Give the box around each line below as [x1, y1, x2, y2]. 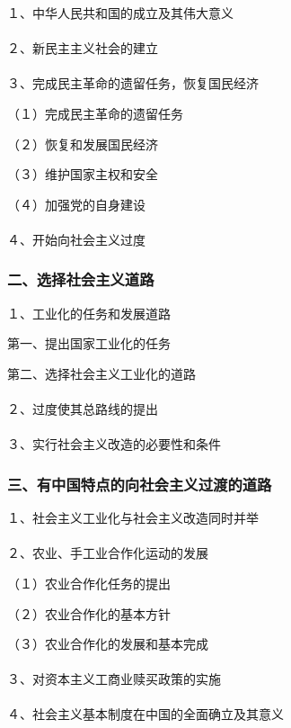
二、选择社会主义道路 [7, 268, 154, 291]
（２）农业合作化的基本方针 [7, 604, 171, 623]
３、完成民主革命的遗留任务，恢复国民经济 [7, 74, 259, 93]
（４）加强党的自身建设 [7, 194, 145, 213]
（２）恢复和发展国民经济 [7, 134, 158, 153]
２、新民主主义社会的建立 [7, 39, 158, 58]
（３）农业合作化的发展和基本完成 [7, 634, 208, 653]
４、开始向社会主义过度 [7, 229, 145, 248]
